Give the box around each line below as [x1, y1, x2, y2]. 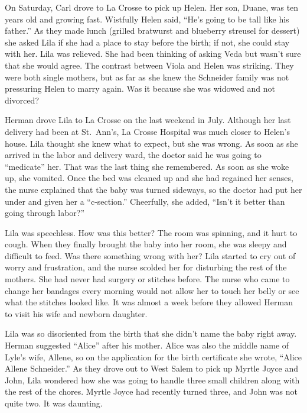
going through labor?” [5, 206, 85, 219]
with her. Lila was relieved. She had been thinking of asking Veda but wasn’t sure [5, 47, 301, 60]
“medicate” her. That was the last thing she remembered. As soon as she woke [5, 160, 289, 172]
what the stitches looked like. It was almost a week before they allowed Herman [5, 296, 293, 308]
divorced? [5, 93, 39, 106]
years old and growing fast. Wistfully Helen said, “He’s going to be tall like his [5, 12, 289, 25]
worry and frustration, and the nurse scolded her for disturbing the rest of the [5, 261, 287, 273]
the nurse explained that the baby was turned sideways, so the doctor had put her [5, 183, 302, 195]
